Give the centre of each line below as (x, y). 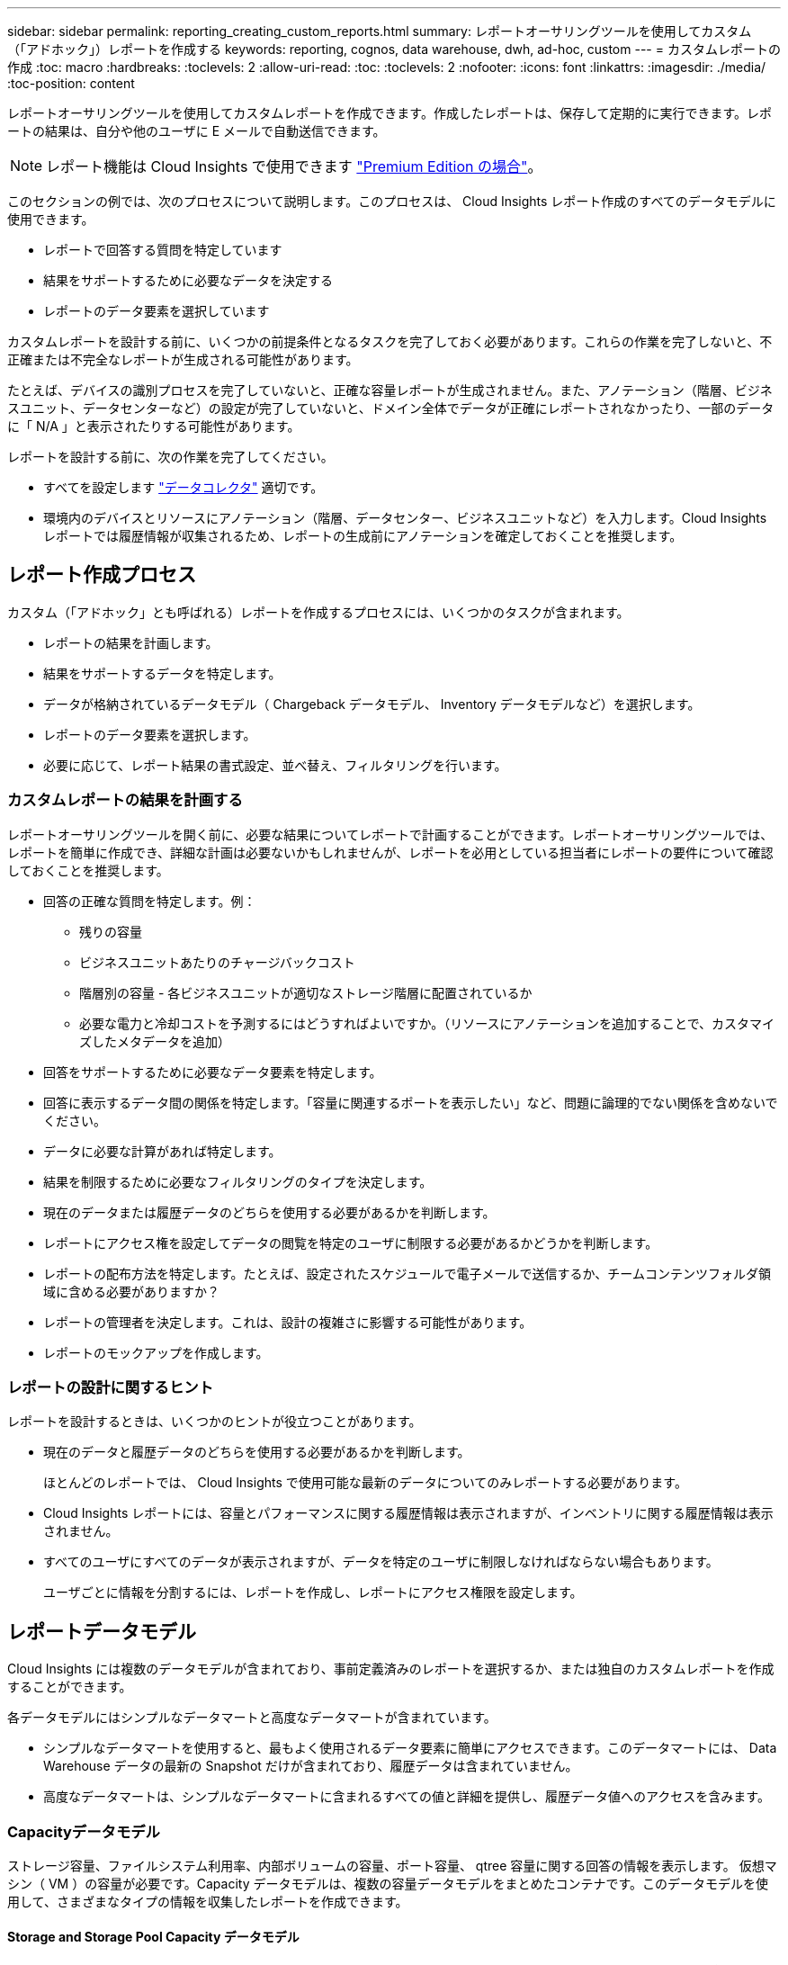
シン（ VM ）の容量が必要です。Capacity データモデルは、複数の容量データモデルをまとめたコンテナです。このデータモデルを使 (388, 1883)
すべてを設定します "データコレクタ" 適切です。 (184, 487)
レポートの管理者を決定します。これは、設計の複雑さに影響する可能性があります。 (288, 1322)
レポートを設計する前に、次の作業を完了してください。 (170, 457)
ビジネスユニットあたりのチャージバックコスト (217, 962)
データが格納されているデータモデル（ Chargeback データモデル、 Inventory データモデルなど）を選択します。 (372, 704)
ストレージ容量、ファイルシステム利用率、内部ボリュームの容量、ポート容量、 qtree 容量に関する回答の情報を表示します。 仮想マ (392, 1865)
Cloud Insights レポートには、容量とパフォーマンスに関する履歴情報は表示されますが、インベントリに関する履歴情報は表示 (408, 1513)
